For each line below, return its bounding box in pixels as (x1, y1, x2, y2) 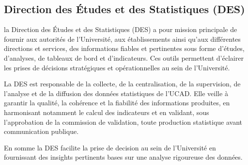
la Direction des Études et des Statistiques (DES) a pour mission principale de (4, 24, 237, 34)
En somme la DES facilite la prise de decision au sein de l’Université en (4, 142, 216, 152)
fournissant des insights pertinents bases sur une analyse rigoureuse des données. (4, 152, 243, 162)
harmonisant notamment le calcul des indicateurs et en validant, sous (4, 107, 209, 117)
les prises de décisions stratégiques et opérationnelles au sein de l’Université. (4, 62, 230, 72)
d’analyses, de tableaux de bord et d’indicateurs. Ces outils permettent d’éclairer (4, 52, 244, 63)
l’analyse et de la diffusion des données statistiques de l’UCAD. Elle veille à (4, 88, 228, 98)
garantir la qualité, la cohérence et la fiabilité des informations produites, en (4, 98, 230, 108)
